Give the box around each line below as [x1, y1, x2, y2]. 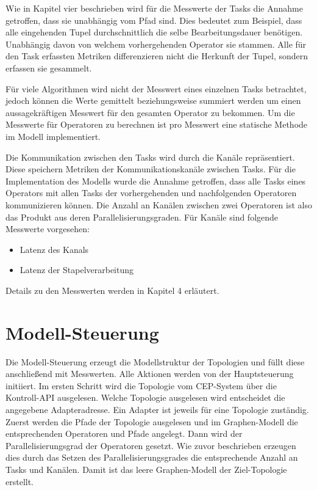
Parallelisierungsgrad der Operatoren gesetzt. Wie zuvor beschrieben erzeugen [5, 439, 296, 452]
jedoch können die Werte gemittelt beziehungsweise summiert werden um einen [5, 94, 301, 107]
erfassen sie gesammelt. [5, 61, 92, 74]
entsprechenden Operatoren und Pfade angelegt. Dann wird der [5, 427, 243, 440]
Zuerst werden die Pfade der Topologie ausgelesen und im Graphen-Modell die [5, 415, 298, 428]
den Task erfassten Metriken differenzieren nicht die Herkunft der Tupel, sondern [5, 49, 308, 62]
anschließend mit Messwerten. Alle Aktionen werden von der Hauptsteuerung [5, 367, 294, 380]
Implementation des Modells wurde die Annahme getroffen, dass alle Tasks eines [5, 174, 306, 187]
